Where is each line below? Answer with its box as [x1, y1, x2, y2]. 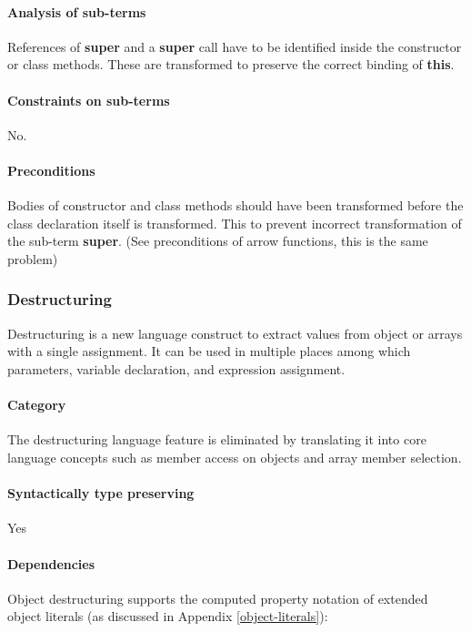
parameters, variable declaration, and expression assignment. [7, 359, 346, 378]
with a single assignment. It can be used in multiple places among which [7, 341, 411, 361]
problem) [7, 249, 58, 268]
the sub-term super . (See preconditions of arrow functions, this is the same [7, 231, 428, 250]
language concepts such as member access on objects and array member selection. [7, 447, 462, 466]
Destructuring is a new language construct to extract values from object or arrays [7, 323, 463, 342]
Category [7, 395, 66, 414]
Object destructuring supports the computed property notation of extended [7, 588, 428, 607]
